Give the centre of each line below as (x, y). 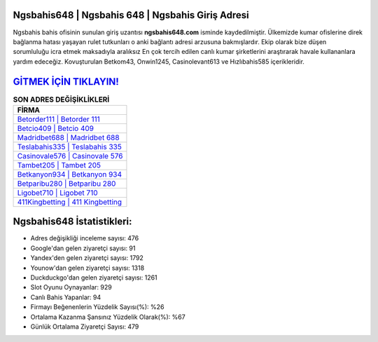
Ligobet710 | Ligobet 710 (57, 193)
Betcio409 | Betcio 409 (56, 128)
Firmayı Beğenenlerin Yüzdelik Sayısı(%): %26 (97, 307)
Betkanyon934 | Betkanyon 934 (70, 174)
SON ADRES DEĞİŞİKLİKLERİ (61, 100)
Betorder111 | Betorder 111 (59, 119)
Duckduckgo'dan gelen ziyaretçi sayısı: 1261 (94, 278)
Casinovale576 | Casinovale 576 (70, 156)
